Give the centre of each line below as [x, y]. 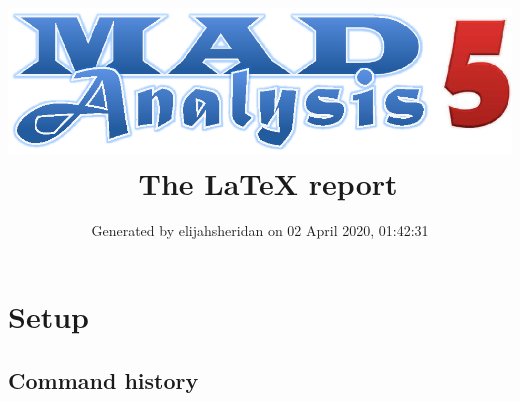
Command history [103, 379]
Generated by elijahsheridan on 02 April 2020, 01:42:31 [260, 230]
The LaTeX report [268, 182]
